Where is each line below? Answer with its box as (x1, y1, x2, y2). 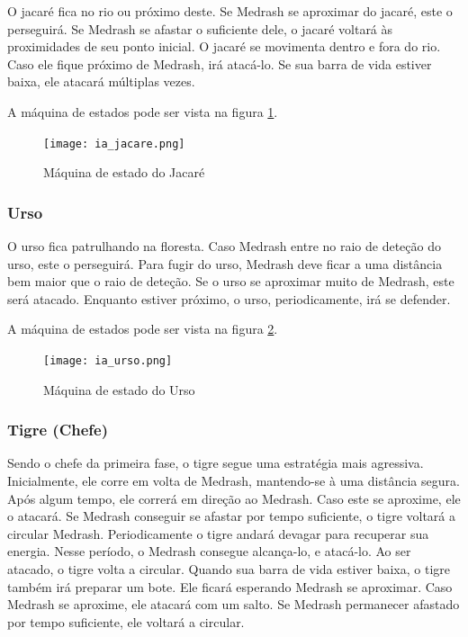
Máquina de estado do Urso (43, 380, 195, 399)
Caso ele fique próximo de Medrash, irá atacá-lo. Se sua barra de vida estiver (7, 54, 432, 73)
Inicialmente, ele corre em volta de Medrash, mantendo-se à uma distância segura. (7, 471, 460, 490)
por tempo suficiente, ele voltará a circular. (7, 612, 245, 631)
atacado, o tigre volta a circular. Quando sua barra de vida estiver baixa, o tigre (7, 560, 450, 579)
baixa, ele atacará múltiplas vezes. (7, 72, 195, 91)
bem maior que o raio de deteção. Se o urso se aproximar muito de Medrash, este (7, 272, 454, 291)
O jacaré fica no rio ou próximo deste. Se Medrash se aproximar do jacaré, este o (7, 2, 453, 20)
